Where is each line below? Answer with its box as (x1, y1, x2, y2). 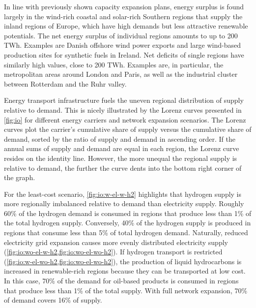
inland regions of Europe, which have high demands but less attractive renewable (4, 21, 248, 31)
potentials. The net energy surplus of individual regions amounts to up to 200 (4, 30, 238, 40)
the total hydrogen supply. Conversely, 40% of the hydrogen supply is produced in (4, 217, 251, 228)
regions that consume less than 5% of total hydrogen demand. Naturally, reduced (4, 227, 248, 238)
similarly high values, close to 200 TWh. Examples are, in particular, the (4, 59, 224, 69)
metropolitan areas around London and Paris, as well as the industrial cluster (4, 69, 238, 79)
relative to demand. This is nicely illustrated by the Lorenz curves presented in (4, 104, 242, 115)
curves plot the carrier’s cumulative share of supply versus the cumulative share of (4, 124, 252, 134)
